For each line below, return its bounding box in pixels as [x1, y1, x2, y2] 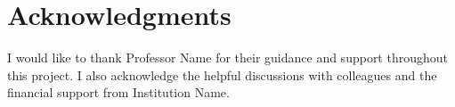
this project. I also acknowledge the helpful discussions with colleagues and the [7, 65, 437, 84]
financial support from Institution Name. [7, 83, 230, 102]
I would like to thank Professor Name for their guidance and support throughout [7, 48, 448, 67]
